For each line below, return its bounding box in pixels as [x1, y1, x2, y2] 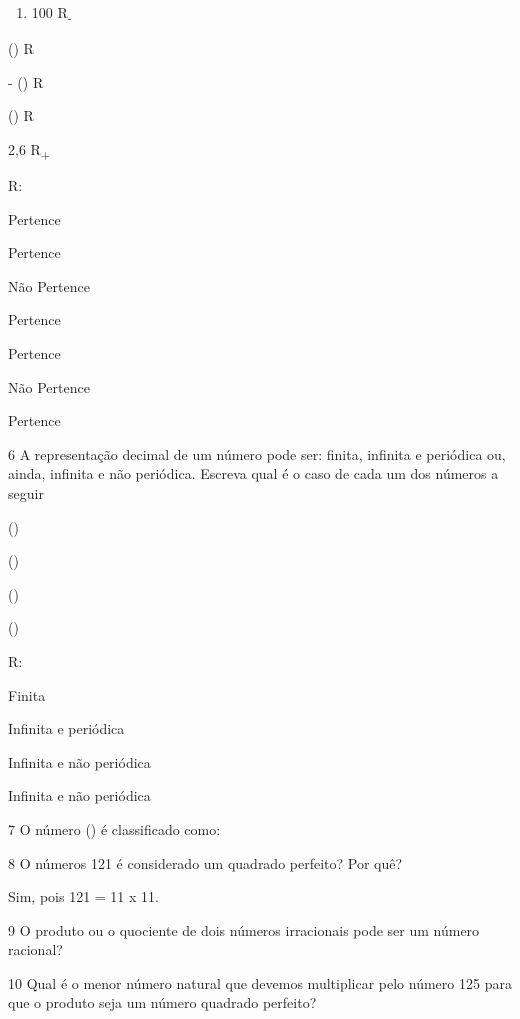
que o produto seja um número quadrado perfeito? [8, 992, 317, 1013]
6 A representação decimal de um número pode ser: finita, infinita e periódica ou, [8, 443, 506, 464]
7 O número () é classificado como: [8, 818, 221, 839]
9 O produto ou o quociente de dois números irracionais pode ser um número [8, 919, 480, 940]
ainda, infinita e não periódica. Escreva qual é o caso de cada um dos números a [8, 463, 499, 484]
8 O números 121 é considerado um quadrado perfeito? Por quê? [8, 852, 403, 873]
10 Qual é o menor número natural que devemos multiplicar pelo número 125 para [8, 972, 512, 993]
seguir [8, 482, 44, 503]
